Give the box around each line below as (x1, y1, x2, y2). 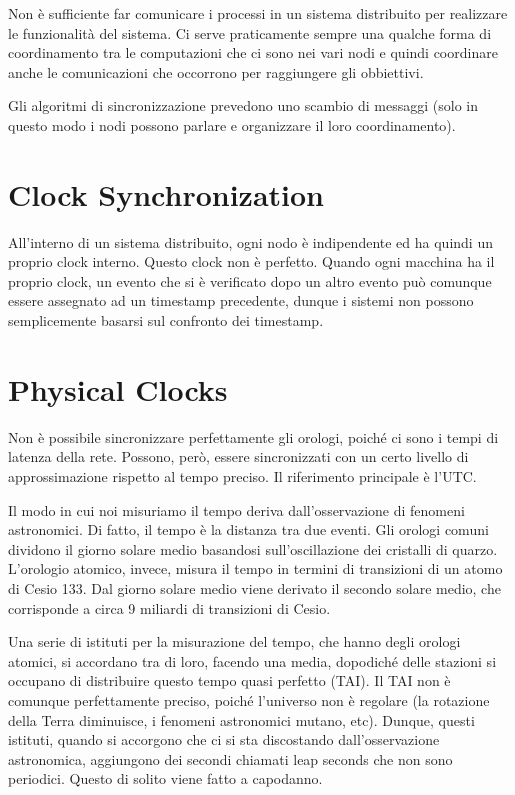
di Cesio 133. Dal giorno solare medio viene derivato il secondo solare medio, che (8, 577, 501, 598)
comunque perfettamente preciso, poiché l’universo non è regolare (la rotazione (8, 689, 490, 710)
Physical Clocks (8, 368, 228, 409)
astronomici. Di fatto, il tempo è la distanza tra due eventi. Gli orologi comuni (8, 519, 489, 540)
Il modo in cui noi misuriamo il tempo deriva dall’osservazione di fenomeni (8, 499, 465, 520)
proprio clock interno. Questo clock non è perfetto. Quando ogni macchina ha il (8, 251, 495, 272)
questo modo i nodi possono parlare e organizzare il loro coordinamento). (8, 114, 456, 135)
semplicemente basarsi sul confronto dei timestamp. (8, 310, 324, 331)
